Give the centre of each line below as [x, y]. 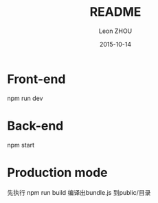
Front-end [36, 79]
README [115, 12]
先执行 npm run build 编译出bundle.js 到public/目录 [79, 192]
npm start [21, 145]
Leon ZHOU [115, 31]
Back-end [35, 126]
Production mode [57, 172]
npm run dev [25, 98]
